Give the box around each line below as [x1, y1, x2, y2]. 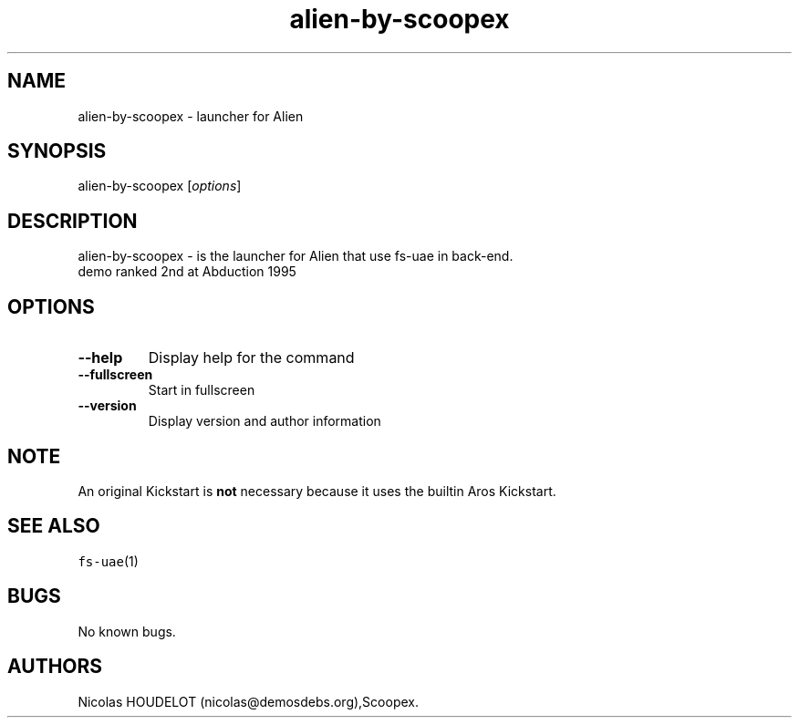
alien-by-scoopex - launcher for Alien [78, 108, 304, 124]
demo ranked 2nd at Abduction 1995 [78, 264, 296, 280]
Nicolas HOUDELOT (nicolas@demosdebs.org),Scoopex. [78, 693, 419, 709]
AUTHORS [7, 655, 103, 678]
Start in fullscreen [148, 382, 255, 399]
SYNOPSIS [7, 140, 107, 163]
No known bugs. [78, 623, 176, 639]
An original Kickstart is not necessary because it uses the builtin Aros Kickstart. [78, 482, 556, 499]
